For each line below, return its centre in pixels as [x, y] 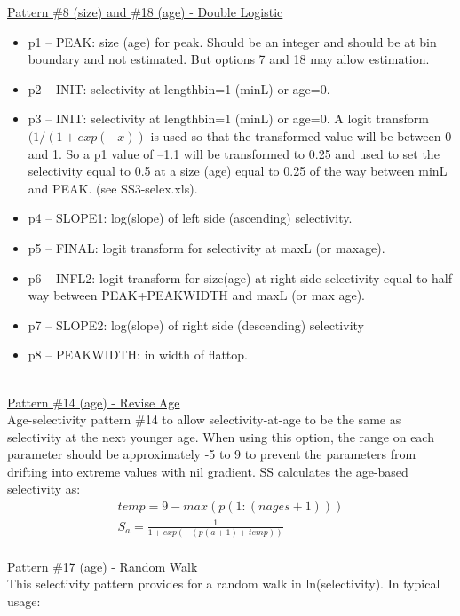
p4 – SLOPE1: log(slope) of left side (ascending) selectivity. [190, 218]
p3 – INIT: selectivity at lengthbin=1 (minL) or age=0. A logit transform [228, 118]
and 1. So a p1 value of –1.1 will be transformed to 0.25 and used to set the [234, 153]
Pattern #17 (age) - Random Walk [103, 566]
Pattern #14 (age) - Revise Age [94, 402]
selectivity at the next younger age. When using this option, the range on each [221, 436]
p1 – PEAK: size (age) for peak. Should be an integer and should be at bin [232, 41]
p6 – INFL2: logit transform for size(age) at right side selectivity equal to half [240, 277]
